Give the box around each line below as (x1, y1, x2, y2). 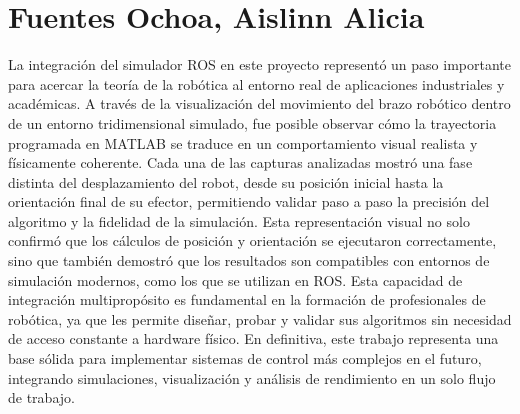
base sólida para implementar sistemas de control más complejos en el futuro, (8, 348, 482, 369)
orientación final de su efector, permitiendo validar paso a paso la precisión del (8, 191, 490, 212)
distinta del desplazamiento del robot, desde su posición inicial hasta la (8, 171, 444, 192)
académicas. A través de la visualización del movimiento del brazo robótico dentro (8, 93, 511, 114)
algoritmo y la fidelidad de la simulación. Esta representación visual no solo (8, 210, 470, 231)
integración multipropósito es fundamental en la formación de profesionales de (8, 289, 486, 310)
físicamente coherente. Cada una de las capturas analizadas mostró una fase (8, 152, 473, 173)
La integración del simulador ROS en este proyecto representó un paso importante (8, 54, 511, 75)
